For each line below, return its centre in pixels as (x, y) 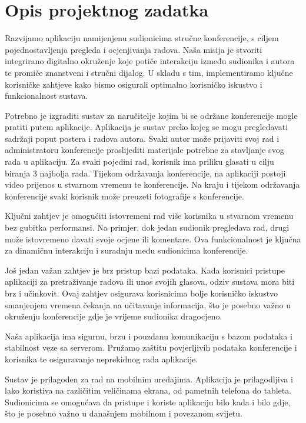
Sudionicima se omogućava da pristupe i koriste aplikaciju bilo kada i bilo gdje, (148, 402)
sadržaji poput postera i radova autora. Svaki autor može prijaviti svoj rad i (142, 138)
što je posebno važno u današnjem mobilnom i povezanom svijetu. (124, 413)
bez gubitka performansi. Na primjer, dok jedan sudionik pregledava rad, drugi (147, 227)
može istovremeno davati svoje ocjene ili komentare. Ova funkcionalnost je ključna (153, 239)
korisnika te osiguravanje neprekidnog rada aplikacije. (102, 359)
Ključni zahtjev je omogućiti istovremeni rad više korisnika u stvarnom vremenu (149, 216)
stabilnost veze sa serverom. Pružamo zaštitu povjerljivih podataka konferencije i (151, 347)
